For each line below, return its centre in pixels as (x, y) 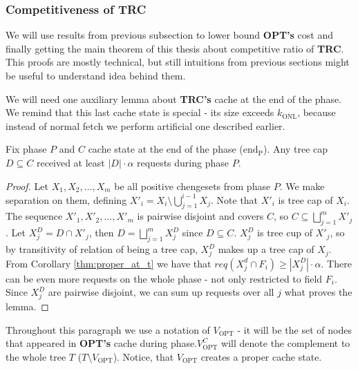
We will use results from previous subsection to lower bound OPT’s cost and (169, 35)
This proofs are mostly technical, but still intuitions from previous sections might (178, 62)
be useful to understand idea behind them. (96, 75)
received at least (70, 162)
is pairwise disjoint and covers (200, 216)
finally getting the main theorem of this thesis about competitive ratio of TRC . (175, 48)
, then (101, 233)
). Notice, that (143, 356)
